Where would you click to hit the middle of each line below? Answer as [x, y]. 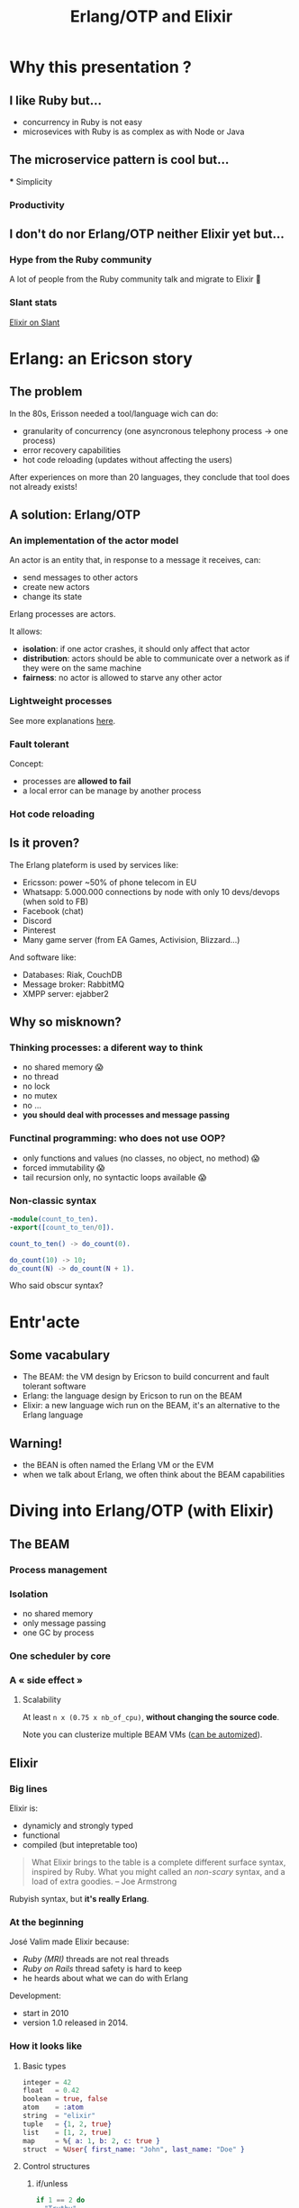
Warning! [36, 1443]
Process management [59, 1570]
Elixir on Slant [35, 322]
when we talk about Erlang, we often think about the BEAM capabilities [154, 1475]
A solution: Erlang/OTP [75, 515]
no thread [41, 1077]
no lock [36, 1086]
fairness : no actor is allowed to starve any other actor [122, 678]
